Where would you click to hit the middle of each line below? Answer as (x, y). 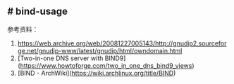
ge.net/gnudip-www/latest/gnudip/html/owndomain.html (100, 50)
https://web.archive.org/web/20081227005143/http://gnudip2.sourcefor (122, 43)
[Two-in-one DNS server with (60, 58)
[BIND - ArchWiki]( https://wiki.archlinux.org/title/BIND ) (97, 73)
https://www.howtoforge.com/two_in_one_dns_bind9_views (106, 65)
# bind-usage (38, 12)
